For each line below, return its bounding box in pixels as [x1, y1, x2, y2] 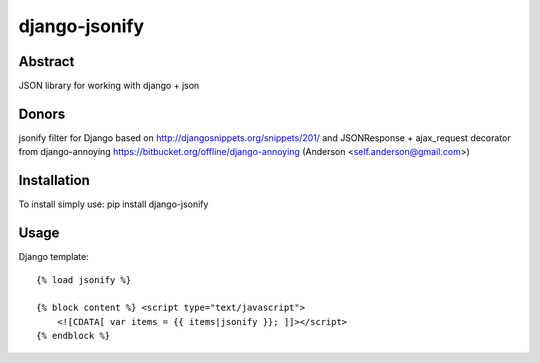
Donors [18, 105, 66, 122]
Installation [18, 172, 90, 189]
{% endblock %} [36, 330, 111, 342]
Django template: [18, 251, 89, 263]
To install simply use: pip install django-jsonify [18, 198, 209, 210]
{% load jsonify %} [36, 274, 132, 285]
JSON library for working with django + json [18, 80, 200, 92]
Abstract [18, 53, 75, 70]
